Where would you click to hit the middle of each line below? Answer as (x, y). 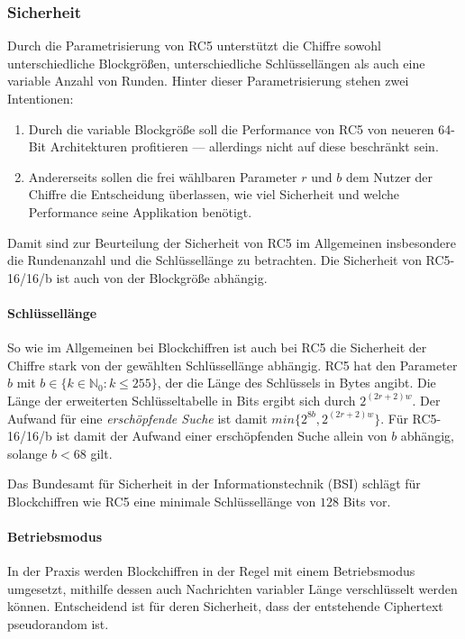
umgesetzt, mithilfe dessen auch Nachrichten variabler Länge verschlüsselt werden (232, 588)
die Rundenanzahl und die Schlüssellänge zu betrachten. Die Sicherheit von (214, 260)
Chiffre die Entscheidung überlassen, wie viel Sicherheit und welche (214, 194)
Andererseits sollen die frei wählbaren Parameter (163, 176)
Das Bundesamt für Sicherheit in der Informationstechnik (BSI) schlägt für (214, 484)
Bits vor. (367, 501)
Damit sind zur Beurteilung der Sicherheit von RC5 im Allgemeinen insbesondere (232, 242)
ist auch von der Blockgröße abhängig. (162, 277)
